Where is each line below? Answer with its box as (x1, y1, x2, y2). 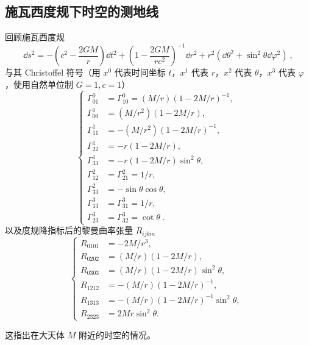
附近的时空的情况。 (78, 328, 155, 341)
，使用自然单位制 (5, 77, 73, 90)
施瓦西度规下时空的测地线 (5, 2, 158, 21)
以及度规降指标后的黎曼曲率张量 (5, 224, 133, 237)
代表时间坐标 (114, 66, 166, 79)
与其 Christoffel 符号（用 (5, 66, 101, 79)
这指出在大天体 (5, 328, 65, 341)
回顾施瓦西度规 (5, 30, 65, 43)
